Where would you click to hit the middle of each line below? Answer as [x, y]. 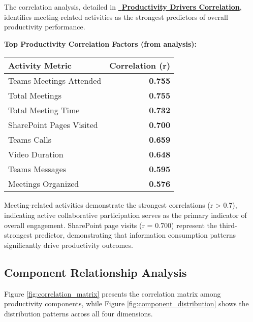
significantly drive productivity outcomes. [69, 245]
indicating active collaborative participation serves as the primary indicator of [125, 215]
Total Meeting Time [44, 110]
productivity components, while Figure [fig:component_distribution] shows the [126, 303]
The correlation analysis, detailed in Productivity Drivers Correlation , [123, 7]
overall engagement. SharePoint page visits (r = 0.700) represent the [111, 225]
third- [228, 225]
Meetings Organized [44, 184]
